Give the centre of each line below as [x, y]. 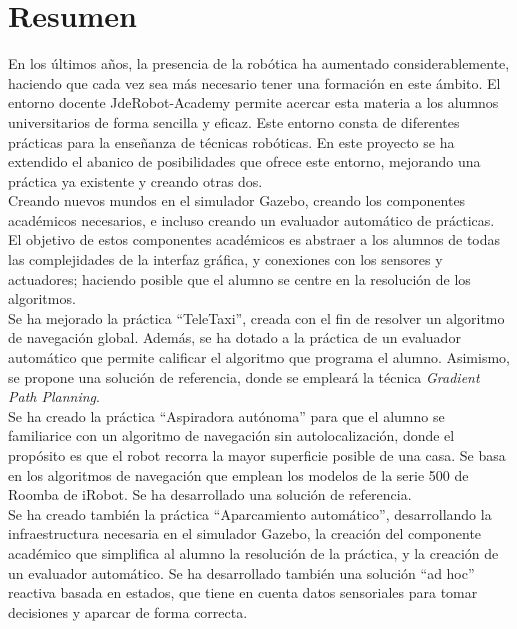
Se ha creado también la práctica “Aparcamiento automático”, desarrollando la [250, 513]
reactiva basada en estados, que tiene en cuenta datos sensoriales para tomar [243, 592]
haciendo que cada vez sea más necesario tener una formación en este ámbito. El [254, 82]
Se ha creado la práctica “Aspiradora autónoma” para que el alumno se [226, 415]
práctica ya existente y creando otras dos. [135, 180]
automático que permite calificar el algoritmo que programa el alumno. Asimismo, [259, 357]
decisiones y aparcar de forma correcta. [128, 611]
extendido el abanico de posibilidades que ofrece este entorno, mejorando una [244, 161]
